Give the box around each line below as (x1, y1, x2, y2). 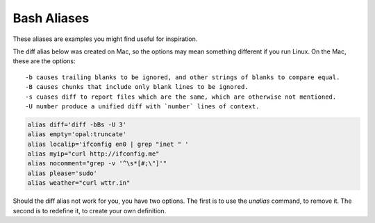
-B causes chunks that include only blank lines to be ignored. (25, 83, 249, 91)
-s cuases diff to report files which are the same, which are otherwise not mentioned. (25, 92, 337, 101)
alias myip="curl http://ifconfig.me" (27, 150, 160, 158)
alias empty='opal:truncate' (27, 131, 127, 138)
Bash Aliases (12, 10, 90, 26)
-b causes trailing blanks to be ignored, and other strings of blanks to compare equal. (25, 73, 340, 81)
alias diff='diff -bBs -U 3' (27, 120, 127, 129)
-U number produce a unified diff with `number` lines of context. (25, 102, 260, 110)
